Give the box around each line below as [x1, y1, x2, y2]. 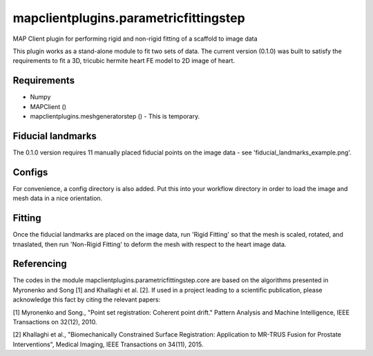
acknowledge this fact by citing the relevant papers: [12, 295, 161, 304]
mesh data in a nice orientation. [12, 194, 103, 203]
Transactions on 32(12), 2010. [12, 317, 97, 326]
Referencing [12, 258, 67, 270]
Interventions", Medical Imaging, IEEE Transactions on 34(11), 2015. [12, 340, 204, 348]
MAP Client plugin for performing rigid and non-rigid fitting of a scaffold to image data [12, 34, 258, 43]
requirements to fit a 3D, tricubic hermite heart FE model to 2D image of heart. [12, 57, 235, 65]
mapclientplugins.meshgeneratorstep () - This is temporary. [30, 112, 200, 121]
